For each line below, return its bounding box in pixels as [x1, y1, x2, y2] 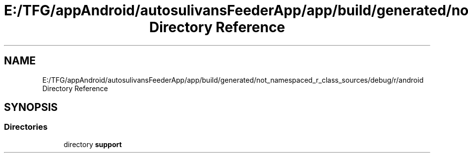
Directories [4, 122, 48, 132]
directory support [63, 140, 122, 149]
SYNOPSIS [4, 101, 58, 114]
